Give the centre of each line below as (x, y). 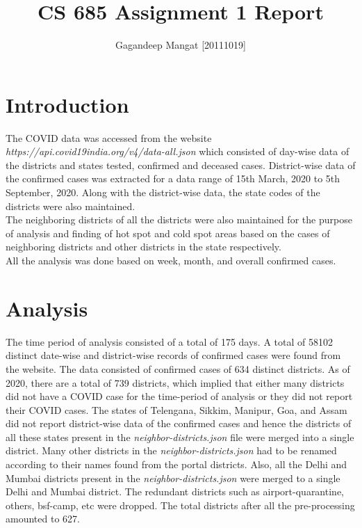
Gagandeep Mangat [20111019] (181, 45)
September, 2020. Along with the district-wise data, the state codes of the (163, 192)
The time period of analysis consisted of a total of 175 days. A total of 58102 (169, 341)
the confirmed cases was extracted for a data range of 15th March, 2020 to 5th (173, 178)
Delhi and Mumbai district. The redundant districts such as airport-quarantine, (175, 491)
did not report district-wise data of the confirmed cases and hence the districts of (179, 423)
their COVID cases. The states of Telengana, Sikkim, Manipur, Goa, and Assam (176, 409)
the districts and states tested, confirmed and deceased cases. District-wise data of (181, 165)
